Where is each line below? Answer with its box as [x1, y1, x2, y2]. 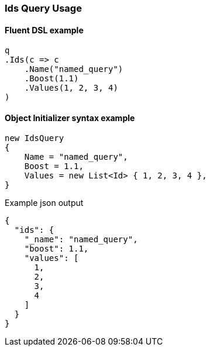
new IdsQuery [5, 133, 64, 143]
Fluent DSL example [5, 25, 84, 35]
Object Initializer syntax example [5, 112, 135, 123]
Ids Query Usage [5, 2, 82, 14]
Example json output [5, 198, 84, 208]
